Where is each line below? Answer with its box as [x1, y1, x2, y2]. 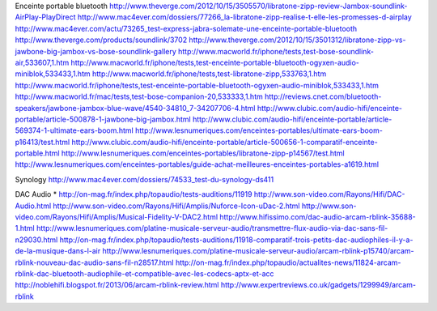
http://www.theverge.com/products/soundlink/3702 [15, 35, 188, 45]
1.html [15, 224, 36, 233]
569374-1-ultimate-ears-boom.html [15, 126, 134, 135]
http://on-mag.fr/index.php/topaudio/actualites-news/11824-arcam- [175, 258, 401, 267]
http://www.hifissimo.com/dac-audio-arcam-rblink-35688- [219, 212, 416, 222]
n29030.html [15, 235, 58, 245]
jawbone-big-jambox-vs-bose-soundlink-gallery [15, 46, 177, 56]
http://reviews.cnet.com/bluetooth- [264, 92, 382, 101]
